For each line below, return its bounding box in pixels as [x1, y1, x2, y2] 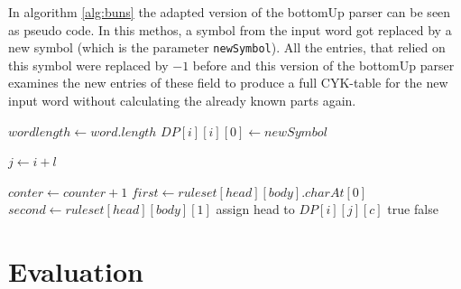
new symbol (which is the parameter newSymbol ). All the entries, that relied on [8, 38, 446, 57]
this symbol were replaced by [8, 55, 169, 74]
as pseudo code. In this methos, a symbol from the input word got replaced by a [8, 20, 452, 39]
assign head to [216, 200, 295, 219]
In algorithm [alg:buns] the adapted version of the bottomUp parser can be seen [8, 3, 451, 21]
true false [387, 200, 438, 219]
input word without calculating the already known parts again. [8, 91, 356, 110]
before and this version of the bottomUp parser [192, 55, 455, 74]
